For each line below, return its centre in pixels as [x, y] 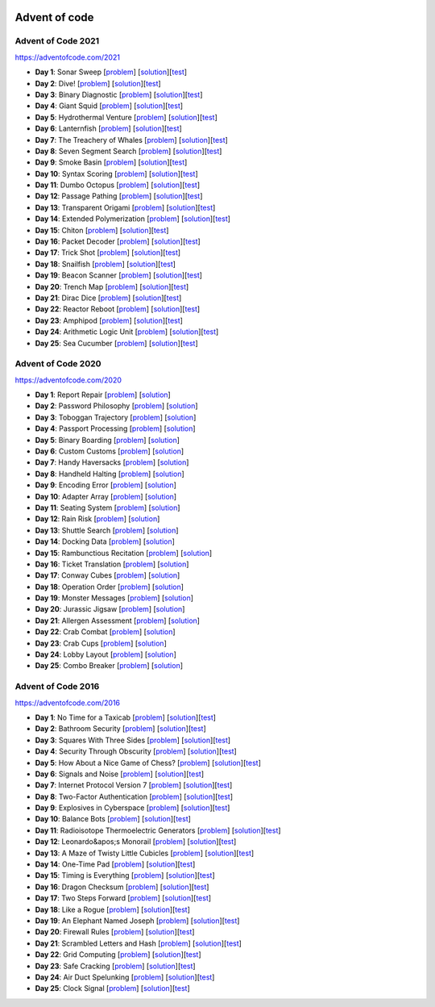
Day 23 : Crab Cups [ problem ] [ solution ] [101, 643]
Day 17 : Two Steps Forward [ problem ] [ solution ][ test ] [123, 898]
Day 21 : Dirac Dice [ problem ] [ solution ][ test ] [108, 298]
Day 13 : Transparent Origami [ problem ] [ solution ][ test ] [125, 207]
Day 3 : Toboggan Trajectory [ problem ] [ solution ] [116, 417]
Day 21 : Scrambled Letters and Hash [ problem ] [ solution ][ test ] [138, 943]
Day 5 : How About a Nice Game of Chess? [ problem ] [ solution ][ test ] [148, 763]
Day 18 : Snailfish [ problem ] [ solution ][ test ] [106, 264]
